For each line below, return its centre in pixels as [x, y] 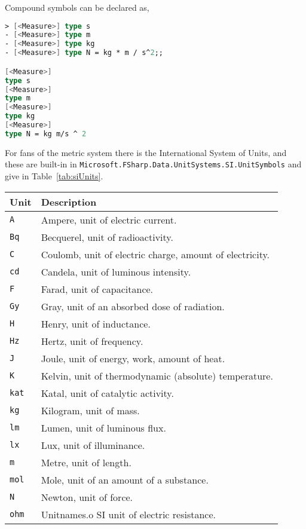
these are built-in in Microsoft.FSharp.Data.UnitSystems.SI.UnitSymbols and [153, 164]
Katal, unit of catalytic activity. [107, 393]
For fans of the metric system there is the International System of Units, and [146, 152]
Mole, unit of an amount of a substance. [125, 479]
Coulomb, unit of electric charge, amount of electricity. [155, 254]
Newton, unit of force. [87, 497]
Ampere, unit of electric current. [109, 219]
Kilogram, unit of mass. [90, 410]
